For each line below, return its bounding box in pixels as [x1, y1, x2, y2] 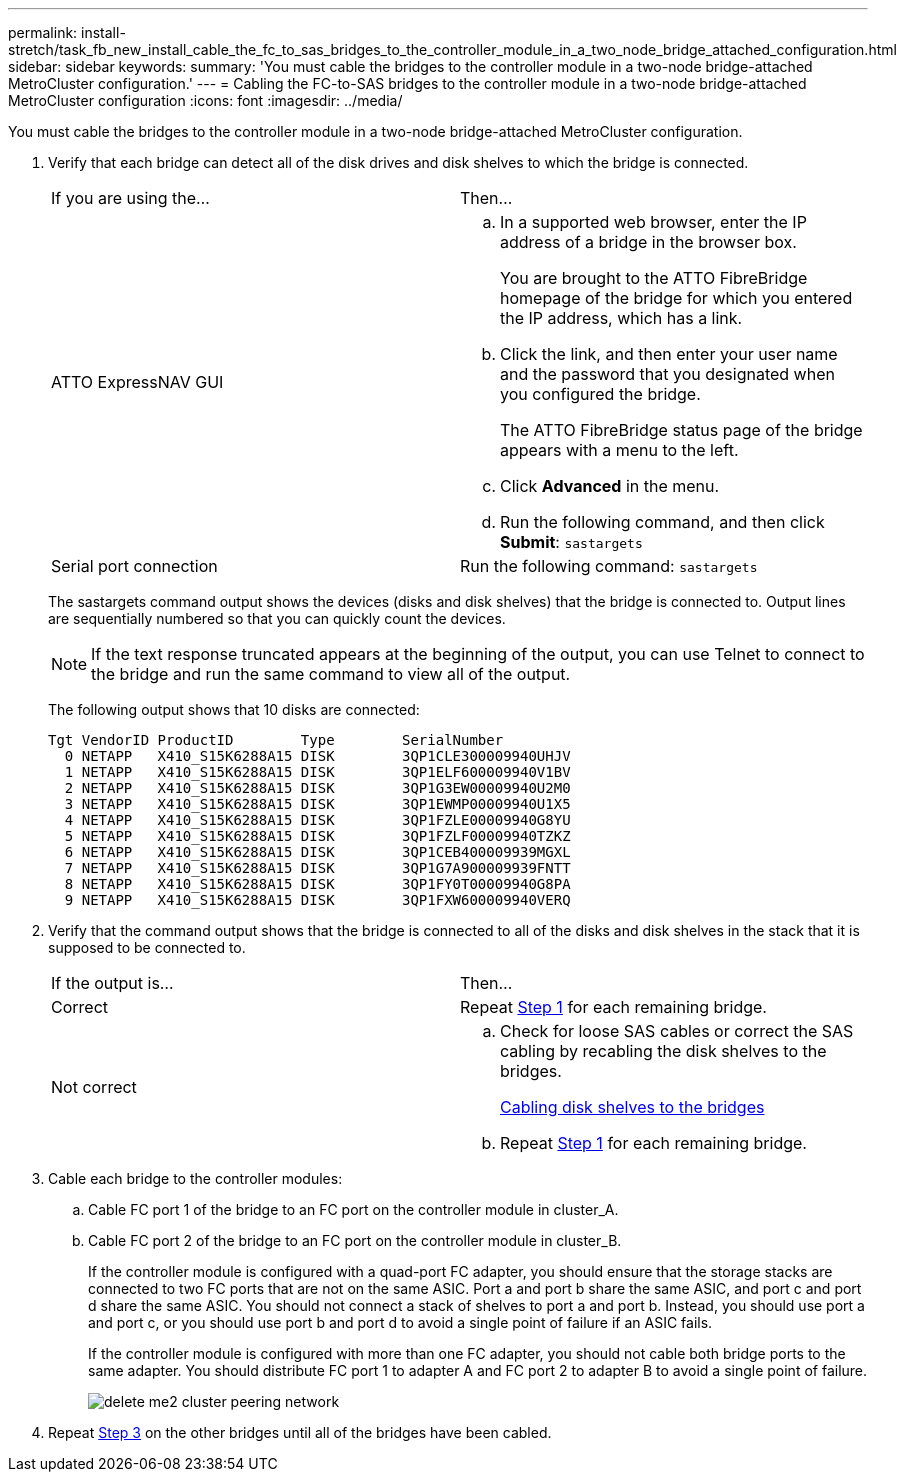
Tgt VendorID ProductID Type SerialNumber [48, 732, 504, 748]
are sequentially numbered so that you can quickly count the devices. [48, 610, 506, 627]
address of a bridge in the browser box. [500, 232, 797, 252]
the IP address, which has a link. [500, 308, 743, 328]
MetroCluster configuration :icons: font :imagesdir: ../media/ [8, 92, 403, 109]
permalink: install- [8, 24, 126, 41]
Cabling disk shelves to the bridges [500, 1097, 765, 1117]
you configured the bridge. [500, 384, 701, 404]
